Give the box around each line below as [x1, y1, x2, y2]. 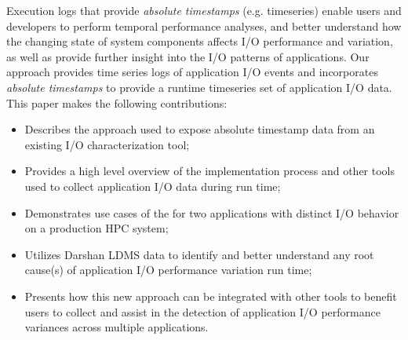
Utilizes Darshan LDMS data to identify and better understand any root [24, 246, 374, 262]
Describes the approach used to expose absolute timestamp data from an [24, 121, 375, 137]
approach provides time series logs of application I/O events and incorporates [6, 64, 378, 80]
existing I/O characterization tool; [24, 136, 190, 152]
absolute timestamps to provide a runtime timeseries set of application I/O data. [6, 79, 392, 95]
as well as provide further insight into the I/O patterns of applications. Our [6, 48, 370, 64]
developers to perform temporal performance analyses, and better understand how [6, 17, 402, 34]
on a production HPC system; [24, 220, 169, 236]
